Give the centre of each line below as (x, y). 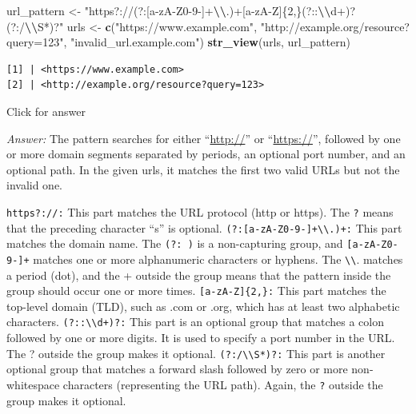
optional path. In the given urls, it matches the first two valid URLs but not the (203, 169)
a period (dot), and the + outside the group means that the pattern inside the (199, 275)
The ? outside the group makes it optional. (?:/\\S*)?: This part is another (196, 353)
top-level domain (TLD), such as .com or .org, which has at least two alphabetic (203, 306)
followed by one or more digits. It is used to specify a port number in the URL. (201, 338)
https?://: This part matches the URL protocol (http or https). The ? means (200, 211)
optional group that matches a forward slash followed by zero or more (177, 369)
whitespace (33, 384)
